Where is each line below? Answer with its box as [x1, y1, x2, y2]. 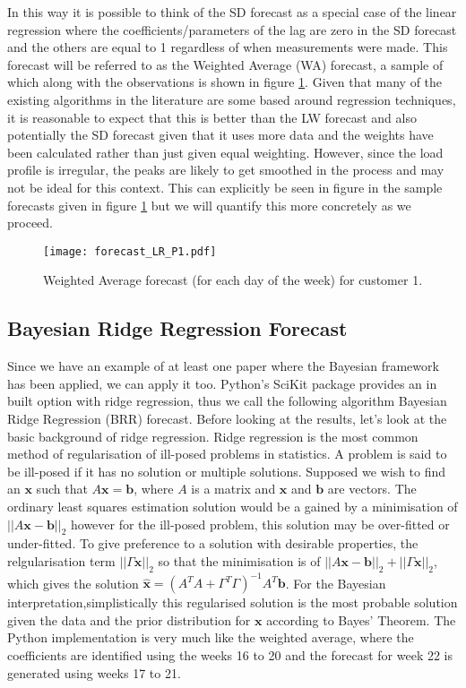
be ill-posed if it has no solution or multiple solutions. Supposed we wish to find [7, 461, 446, 480]
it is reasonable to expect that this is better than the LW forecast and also [7, 107, 417, 126]
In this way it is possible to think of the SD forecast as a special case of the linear [7, 3, 457, 21]
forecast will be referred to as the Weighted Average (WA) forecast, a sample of [7, 55, 444, 73]
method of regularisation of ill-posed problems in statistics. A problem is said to [7, 444, 447, 463]
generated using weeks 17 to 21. [7, 663, 181, 682]
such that [36, 479, 88, 498]
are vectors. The [327, 479, 417, 498]
